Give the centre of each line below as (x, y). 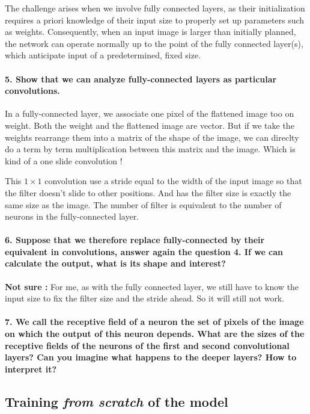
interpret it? (31, 369)
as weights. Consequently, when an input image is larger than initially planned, (150, 32)
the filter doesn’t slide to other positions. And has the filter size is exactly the (148, 192)
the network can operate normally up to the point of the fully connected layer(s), (154, 43)
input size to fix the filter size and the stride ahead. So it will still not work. (145, 298)
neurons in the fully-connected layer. (72, 216)
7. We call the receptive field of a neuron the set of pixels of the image (154, 322)
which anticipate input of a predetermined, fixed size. (103, 55)
